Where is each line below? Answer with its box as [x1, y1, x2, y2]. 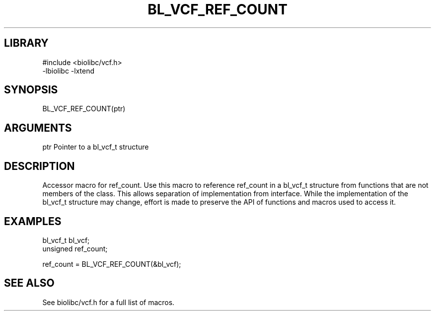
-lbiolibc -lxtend [42, 66, 95, 75]
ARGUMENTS [4, 121, 72, 134]
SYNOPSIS [4, 83, 58, 96]
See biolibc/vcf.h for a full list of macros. [42, 298, 175, 307]
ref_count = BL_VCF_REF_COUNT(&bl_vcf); [42, 259, 181, 268]
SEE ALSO [4, 277, 55, 290]
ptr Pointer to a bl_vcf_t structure [42, 143, 149, 152]
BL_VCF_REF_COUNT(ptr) [42, 104, 126, 113]
